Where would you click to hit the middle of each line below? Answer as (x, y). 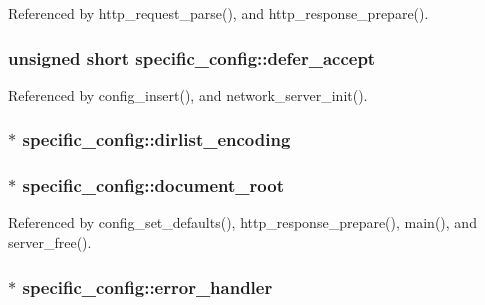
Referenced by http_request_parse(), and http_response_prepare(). (218, 13)
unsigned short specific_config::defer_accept (192, 57)
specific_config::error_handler (147, 286)
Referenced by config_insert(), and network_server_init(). (188, 94)
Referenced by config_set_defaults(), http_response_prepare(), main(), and (242, 222)
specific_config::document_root (153, 185)
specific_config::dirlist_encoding (156, 139)
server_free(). (50, 242)
